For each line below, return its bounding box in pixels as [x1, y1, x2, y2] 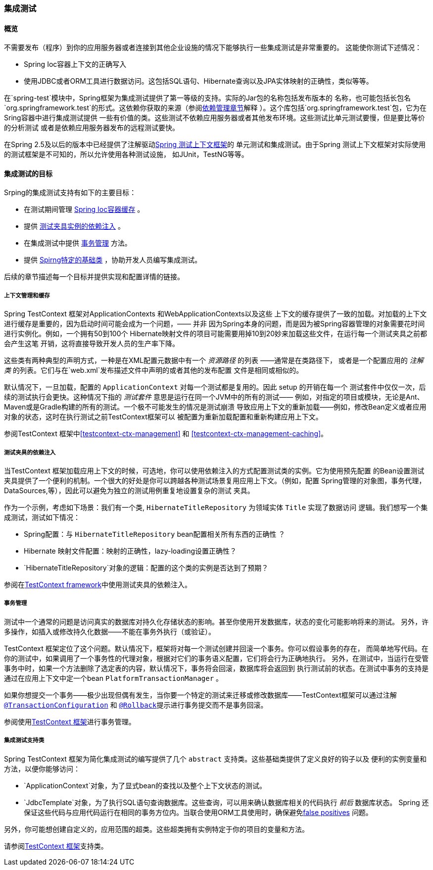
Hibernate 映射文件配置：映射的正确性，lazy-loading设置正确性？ [24, 547, 237, 555]
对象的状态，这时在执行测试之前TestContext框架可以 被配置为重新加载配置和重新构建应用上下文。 [4, 412, 323, 421]
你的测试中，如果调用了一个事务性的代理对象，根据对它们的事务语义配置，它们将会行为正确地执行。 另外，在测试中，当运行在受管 [4, 654, 429, 663]
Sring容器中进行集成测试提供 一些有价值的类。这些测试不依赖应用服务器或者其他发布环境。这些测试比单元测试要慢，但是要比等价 [4, 113, 425, 122]
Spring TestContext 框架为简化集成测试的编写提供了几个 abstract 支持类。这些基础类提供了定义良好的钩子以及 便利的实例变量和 [4, 754, 427, 763]
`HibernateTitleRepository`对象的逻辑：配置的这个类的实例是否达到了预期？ [24, 563, 269, 572]
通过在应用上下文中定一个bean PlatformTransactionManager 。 [4, 673, 223, 682]
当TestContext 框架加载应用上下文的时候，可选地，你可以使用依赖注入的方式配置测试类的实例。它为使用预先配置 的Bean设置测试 [4, 466, 425, 475]
